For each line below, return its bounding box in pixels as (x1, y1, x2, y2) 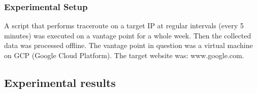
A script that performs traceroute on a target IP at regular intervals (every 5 (4, 20, 244, 31)
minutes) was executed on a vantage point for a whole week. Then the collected (4, 30, 251, 40)
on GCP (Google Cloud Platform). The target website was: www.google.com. (4, 50, 244, 60)
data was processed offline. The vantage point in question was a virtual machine (4, 40, 253, 51)
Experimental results (4, 74, 116, 90)
